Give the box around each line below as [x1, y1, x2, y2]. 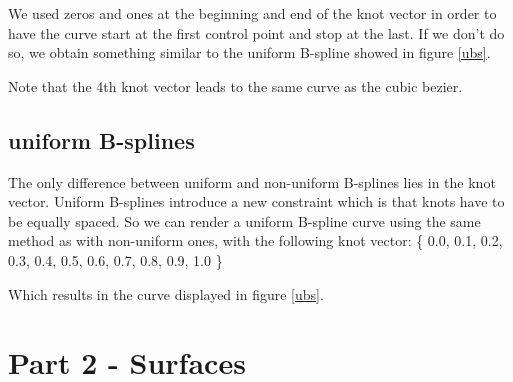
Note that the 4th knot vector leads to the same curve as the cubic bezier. [8, 75, 463, 96]
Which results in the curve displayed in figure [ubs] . [8, 283, 324, 304]
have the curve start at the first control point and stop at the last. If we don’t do [8, 22, 505, 43]
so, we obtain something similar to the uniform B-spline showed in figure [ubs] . [8, 42, 491, 63]
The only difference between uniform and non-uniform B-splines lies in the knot [8, 171, 496, 192]
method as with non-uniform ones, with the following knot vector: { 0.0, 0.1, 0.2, [8, 230, 503, 251]
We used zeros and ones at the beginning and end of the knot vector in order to [8, 3, 497, 23]
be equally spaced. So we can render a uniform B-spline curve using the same [8, 210, 481, 231]
